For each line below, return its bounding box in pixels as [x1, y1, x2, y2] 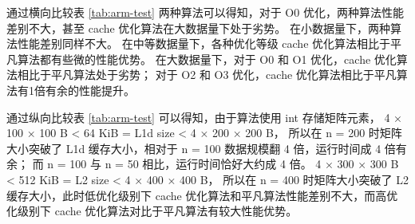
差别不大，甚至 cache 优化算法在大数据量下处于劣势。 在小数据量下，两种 [6, 19, 391, 36]
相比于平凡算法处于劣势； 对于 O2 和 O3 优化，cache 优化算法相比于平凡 [17, 66, 397, 83]
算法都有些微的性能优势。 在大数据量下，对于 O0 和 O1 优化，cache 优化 [17, 50, 397, 67]
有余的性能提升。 [45, 81, 135, 98]
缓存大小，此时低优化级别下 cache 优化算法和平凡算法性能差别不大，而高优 [6, 187, 398, 203]
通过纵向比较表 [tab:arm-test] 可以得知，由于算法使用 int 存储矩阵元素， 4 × [6, 108, 402, 125]
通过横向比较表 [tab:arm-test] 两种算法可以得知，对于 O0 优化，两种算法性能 [6, 4, 404, 20]
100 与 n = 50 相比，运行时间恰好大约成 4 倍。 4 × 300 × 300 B [69, 155, 399, 172]
